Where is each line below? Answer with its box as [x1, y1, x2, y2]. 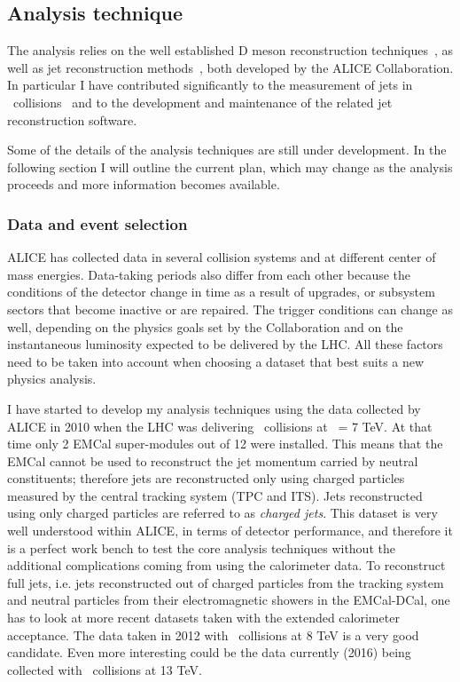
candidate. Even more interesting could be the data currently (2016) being [7, 643, 411, 662]
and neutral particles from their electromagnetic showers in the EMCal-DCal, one [7, 591, 450, 609]
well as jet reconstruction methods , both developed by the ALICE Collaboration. [7, 58, 454, 76]
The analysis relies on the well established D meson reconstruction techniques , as [7, 41, 454, 59]
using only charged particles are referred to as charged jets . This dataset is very [7, 504, 438, 522]
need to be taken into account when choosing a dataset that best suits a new [7, 352, 425, 370]
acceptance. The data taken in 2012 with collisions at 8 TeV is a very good [7, 625, 419, 644]
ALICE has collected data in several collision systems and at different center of [7, 248, 436, 266]
